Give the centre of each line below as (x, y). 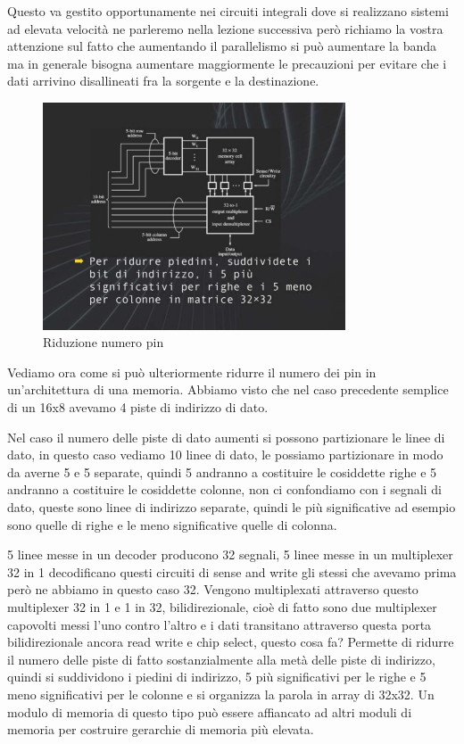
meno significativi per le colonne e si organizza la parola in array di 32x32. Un (221, 694)
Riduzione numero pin (104, 342)
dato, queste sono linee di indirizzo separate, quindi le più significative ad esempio (232, 506)
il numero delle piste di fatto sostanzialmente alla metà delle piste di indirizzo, (221, 659)
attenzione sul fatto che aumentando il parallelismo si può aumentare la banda (222, 46)
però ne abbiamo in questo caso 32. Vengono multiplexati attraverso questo (213, 589)
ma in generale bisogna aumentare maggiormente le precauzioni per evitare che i (227, 63)
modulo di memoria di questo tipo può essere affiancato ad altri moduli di (210, 711)
